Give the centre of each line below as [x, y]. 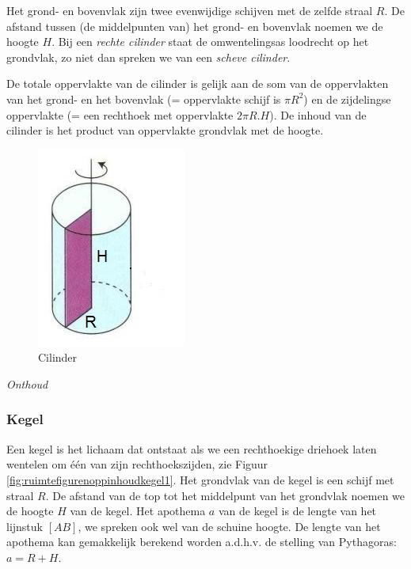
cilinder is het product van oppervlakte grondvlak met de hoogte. [165, 130]
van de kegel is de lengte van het [297, 511]
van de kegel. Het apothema [138, 511]
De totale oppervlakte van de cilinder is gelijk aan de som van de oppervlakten [198, 83]
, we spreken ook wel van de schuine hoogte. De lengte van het [229, 526]
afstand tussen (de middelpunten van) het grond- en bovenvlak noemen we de [195, 26]
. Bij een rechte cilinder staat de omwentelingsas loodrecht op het [210, 42]
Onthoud [27, 383]
